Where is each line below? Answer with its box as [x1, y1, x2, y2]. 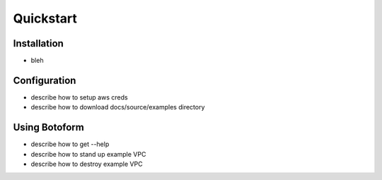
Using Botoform [13, 121, 84, 133]
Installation [13, 37, 64, 49]
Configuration [13, 74, 76, 86]
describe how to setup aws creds [30, 92, 128, 102]
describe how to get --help [30, 140, 110, 148]
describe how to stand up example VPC [30, 150, 146, 158]
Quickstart [13, 11, 78, 26]
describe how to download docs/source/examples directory [30, 103, 205, 112]
